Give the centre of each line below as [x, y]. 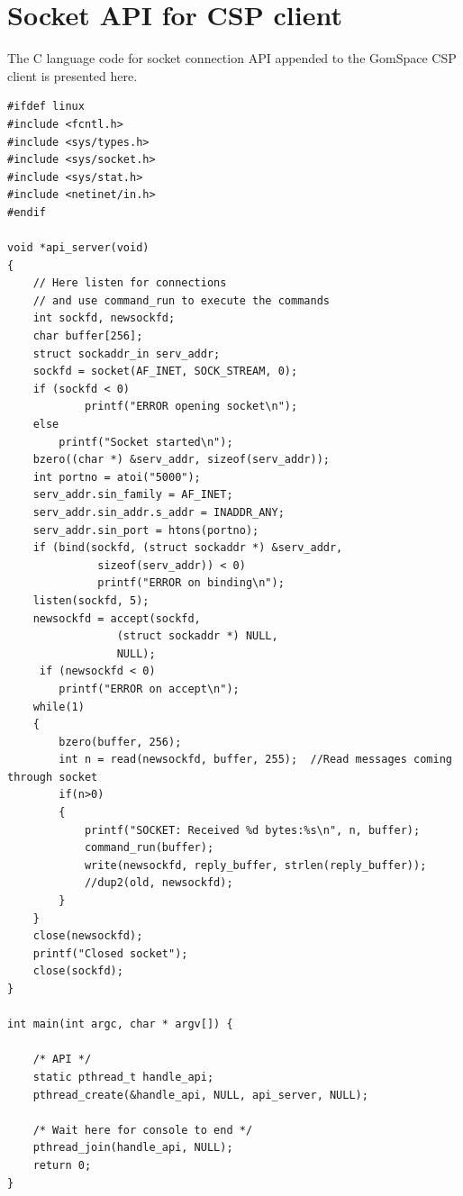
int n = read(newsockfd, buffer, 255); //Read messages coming [255, 760]
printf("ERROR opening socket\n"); [191, 407]
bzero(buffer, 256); [120, 742]
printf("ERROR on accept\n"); [149, 689]
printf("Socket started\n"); [146, 442]
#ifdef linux [46, 107]
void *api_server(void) [78, 248]
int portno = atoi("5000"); [117, 477]
